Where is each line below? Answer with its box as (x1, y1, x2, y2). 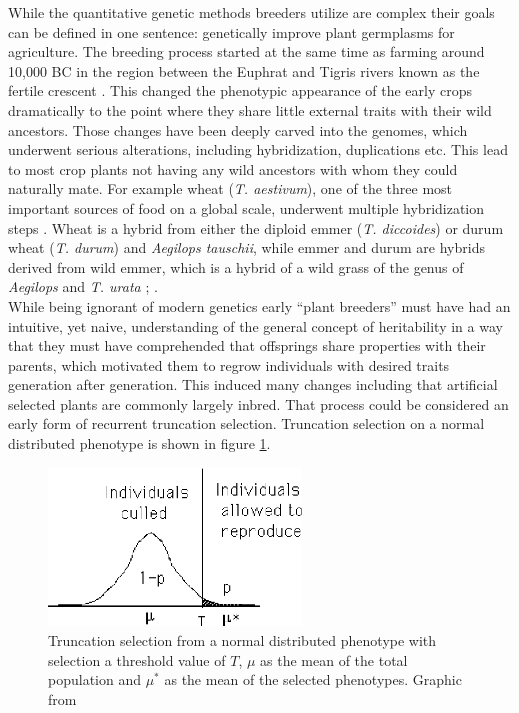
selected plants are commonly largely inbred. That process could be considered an (8, 393, 509, 414)
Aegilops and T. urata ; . (8, 276, 158, 297)
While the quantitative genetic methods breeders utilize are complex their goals (8, 2, 495, 22)
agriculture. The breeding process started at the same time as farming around (8, 41, 485, 62)
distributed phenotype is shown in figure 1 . (8, 433, 271, 454)
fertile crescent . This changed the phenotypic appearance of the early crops (8, 80, 472, 101)
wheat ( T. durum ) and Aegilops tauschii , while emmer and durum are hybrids (8, 237, 485, 258)
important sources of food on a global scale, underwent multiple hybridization (8, 197, 485, 218)
